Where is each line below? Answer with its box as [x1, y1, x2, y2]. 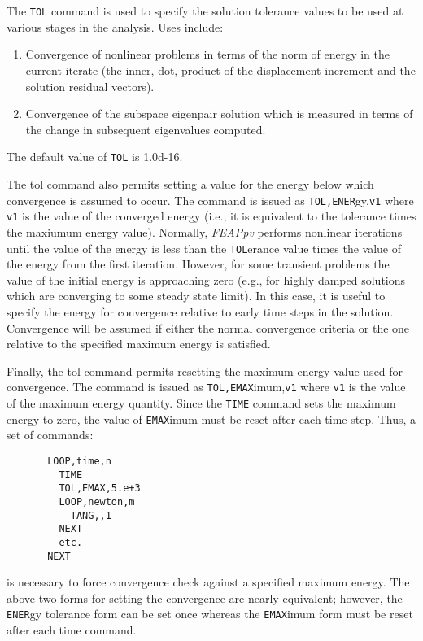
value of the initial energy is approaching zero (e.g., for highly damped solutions [7, 271, 406, 288]
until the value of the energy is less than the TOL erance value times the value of [7, 239, 401, 256]
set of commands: [7, 426, 94, 443]
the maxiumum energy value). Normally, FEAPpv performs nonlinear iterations [7, 223, 403, 240]
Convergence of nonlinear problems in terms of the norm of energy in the [25, 46, 390, 63]
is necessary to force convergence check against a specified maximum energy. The [7, 573, 410, 591]
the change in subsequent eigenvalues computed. [25, 120, 266, 137]
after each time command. [7, 621, 137, 639]
